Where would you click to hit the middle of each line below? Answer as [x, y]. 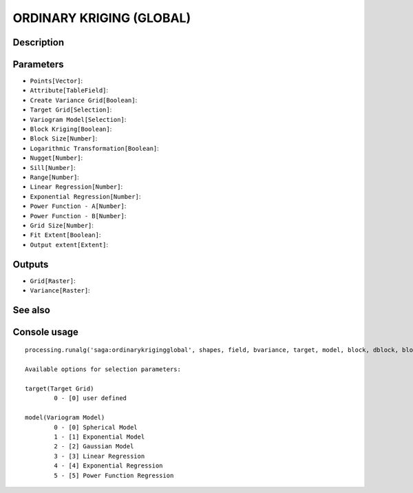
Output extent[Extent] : [69, 244]
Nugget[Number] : [56, 158]
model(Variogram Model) [65, 418]
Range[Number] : [54, 177]
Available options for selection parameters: [103, 369]
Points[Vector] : [56, 81]
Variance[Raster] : [60, 291]
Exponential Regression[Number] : [85, 196]
